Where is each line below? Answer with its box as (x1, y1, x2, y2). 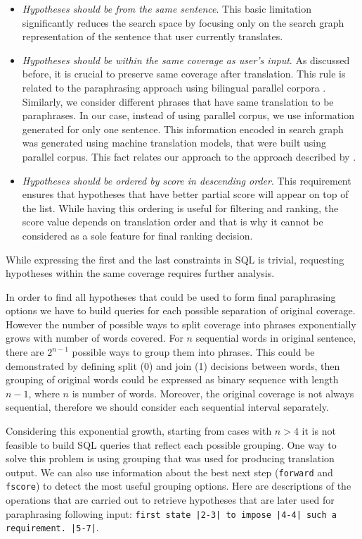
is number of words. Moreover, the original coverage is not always (72, 385, 354, 400)
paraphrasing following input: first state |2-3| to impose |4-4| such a (6, 506, 337, 521)
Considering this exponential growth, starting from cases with (6, 423, 272, 438)
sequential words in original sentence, (195, 330, 356, 345)
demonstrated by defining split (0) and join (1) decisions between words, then (6, 358, 340, 373)
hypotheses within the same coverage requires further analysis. (6, 266, 275, 280)
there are (6, 345, 44, 359)
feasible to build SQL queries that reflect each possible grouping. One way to (6, 437, 337, 452)
